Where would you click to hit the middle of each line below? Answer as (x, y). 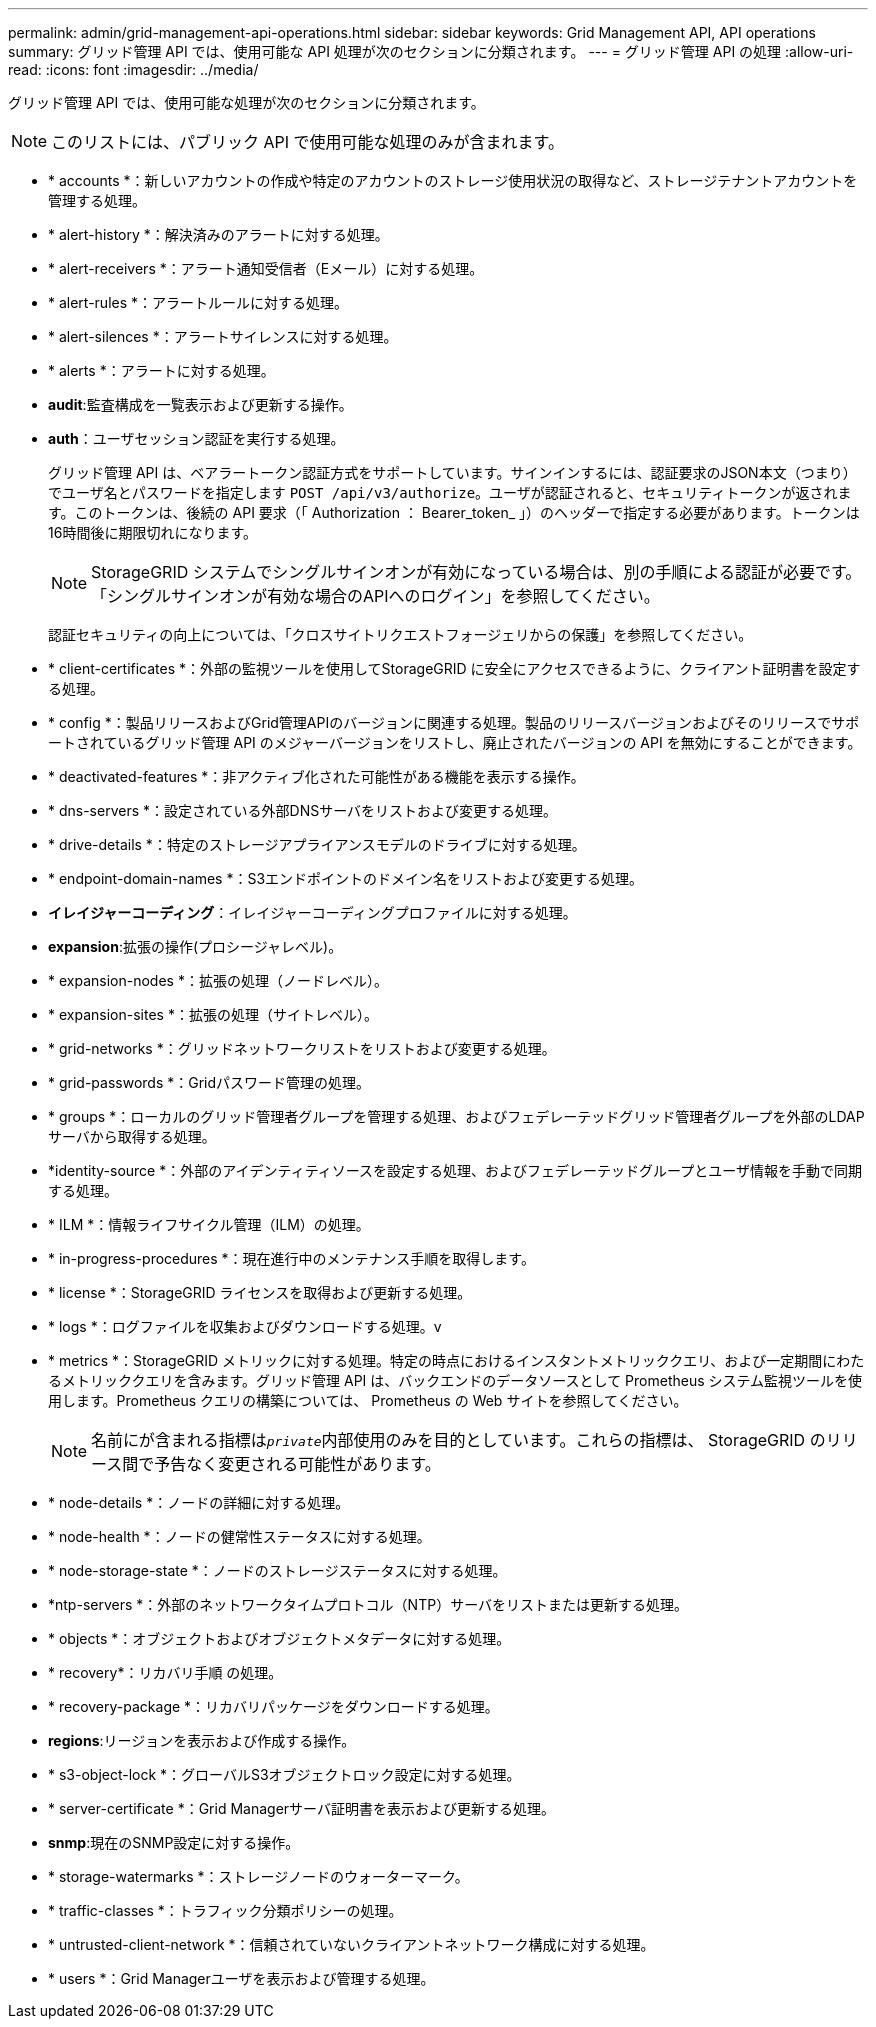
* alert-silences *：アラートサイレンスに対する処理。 (223, 336)
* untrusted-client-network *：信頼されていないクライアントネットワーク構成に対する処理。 (351, 1944)
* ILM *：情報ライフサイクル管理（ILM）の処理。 (209, 1224)
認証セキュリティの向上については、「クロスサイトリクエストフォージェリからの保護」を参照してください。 (400, 634)
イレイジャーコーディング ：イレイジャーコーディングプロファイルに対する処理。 (312, 912)
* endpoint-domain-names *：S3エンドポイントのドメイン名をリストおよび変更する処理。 (346, 878)
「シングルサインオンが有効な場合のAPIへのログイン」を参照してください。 (375, 596)
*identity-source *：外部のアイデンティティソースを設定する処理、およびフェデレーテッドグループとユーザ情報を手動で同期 (455, 1170)
